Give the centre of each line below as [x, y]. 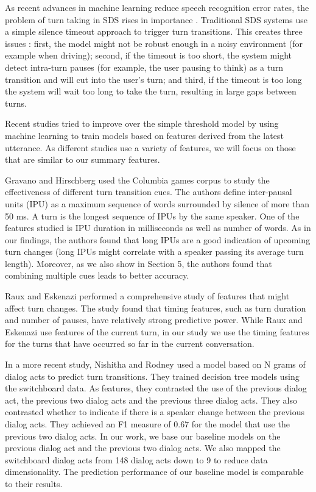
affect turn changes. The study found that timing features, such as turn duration [156, 308]
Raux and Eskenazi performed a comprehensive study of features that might [147, 296]
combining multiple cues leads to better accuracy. [97, 275]
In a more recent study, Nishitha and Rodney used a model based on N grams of [155, 364]
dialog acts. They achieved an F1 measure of [88, 424]
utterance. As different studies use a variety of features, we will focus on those [150, 147]
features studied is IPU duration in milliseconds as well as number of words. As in [158, 228]
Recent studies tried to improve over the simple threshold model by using [142, 123]
